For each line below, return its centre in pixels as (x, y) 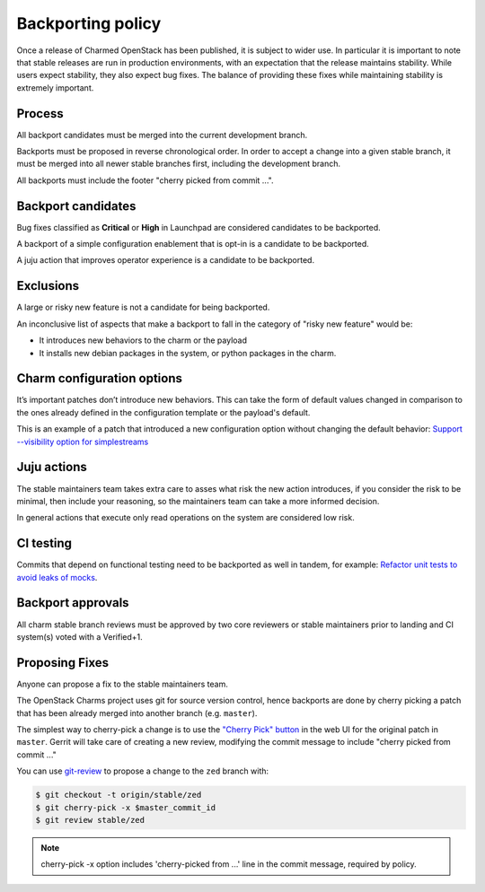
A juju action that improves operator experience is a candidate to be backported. (165, 260)
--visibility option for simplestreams (83, 442)
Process (40, 114)
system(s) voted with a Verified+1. (79, 636)
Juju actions (52, 467)
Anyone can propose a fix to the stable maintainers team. (123, 684)
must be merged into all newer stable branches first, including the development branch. (179, 164)
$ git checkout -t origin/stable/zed (119, 795)
